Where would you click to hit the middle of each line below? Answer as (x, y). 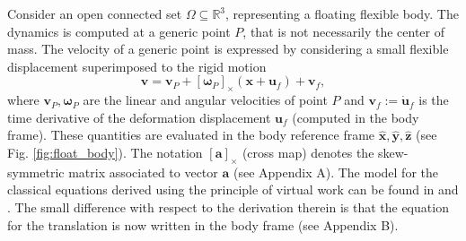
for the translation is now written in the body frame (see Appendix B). (203, 224)
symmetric (36, 172)
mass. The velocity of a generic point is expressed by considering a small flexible (228, 49)
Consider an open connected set (95, 13)
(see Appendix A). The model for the (335, 172)
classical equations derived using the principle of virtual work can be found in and (233, 189)
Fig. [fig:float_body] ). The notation (105, 152)
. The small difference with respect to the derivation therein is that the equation (228, 207)
